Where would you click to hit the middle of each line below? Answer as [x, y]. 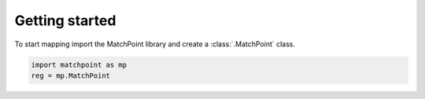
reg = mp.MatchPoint [70, 75]
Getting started [65, 20]
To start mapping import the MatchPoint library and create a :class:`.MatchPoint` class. [155, 44]
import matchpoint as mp [79, 64]
